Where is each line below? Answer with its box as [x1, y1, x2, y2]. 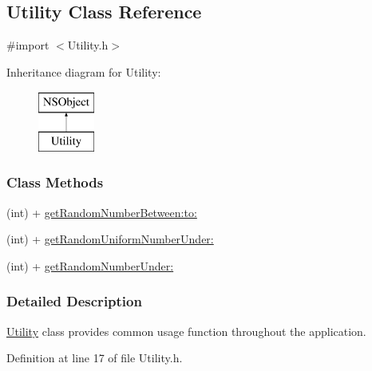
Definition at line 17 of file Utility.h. [6, 349, 183, 366]
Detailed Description [6, 291, 142, 311]
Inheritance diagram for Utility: [6, 63, 161, 80]
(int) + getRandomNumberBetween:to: [6, 203, 197, 220]
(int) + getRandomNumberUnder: [6, 257, 174, 274]
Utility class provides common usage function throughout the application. [6, 322, 366, 339]
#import [6, 37, 49, 53]
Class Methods [6, 172, 104, 192]
